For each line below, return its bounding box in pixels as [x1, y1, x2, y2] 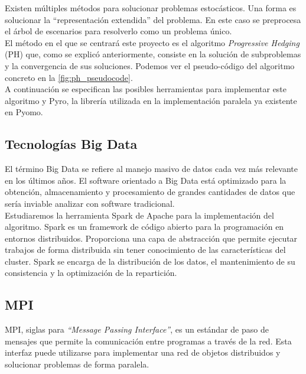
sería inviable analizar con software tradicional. [5, 197, 175, 209]
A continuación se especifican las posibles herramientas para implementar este [5, 83, 287, 95]
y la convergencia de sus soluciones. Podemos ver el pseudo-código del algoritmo [5, 59, 295, 71]
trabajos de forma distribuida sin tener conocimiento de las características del [5, 243, 286, 256]
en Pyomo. [5, 106, 43, 118]
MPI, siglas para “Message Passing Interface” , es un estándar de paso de [5, 323, 269, 336]
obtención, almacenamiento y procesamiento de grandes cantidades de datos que [5, 186, 295, 198]
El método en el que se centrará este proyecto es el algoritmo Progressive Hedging [5, 36, 300, 48]
